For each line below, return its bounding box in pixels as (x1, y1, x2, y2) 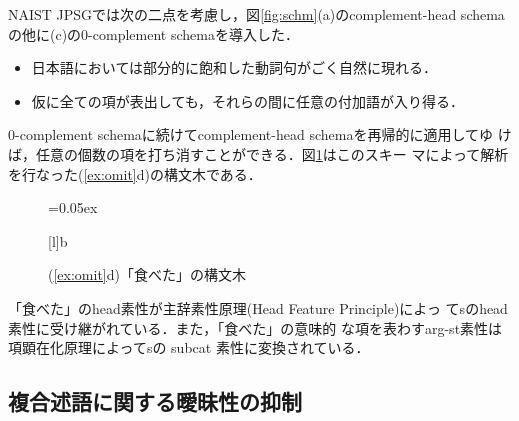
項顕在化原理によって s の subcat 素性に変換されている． (8, 337, 370, 358)
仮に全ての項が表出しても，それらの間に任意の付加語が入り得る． (31, 90, 465, 111)
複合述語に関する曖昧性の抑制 (8, 386, 302, 417)
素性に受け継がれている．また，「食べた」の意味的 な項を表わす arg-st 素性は (8, 317, 503, 338)
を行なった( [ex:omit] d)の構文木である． (8, 163, 262, 184)
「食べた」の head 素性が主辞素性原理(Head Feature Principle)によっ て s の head (8, 297, 508, 318)
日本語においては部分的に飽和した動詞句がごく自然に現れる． (31, 57, 438, 78)
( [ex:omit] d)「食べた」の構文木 (48, 264, 246, 285)
